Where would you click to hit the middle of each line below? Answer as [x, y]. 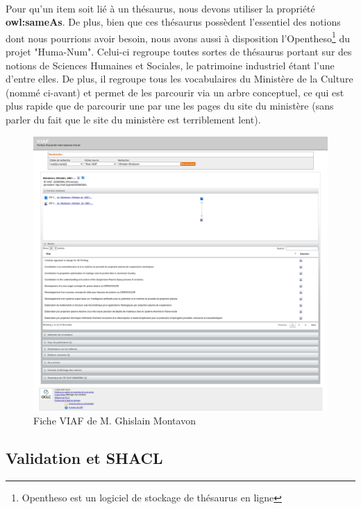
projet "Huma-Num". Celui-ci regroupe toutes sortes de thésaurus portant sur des [179, 52]
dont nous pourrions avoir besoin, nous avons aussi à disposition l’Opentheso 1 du [178, 37]
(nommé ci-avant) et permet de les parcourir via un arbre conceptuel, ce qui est [175, 92]
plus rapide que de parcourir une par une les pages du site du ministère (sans [170, 106]
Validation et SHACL [84, 458]
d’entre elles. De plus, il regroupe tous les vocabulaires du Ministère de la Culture [179, 79]
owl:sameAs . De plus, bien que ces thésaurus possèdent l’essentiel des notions [173, 22]
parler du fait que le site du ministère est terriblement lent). [133, 119]
